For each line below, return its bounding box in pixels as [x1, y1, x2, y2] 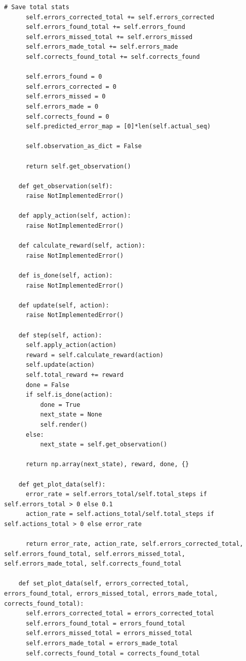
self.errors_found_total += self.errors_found [25, 23, 185, 31]
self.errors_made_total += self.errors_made [25, 43, 178, 51]
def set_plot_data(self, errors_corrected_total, [18, 580, 189, 587]
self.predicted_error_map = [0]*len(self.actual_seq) [25, 123, 211, 130]
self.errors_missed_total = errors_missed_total [25, 630, 193, 637]
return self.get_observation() [25, 162, 131, 170]
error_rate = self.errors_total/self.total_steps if [25, 491, 207, 498]
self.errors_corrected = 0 [25, 83, 116, 90]
